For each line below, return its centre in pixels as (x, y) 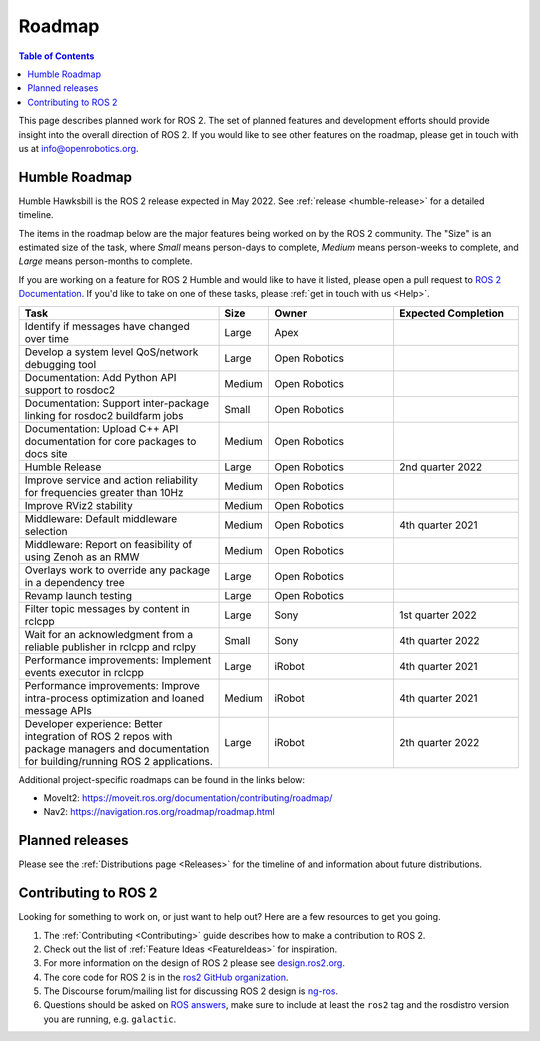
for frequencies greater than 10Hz (104, 492)
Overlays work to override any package (117, 570)
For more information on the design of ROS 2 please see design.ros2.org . (194, 963)
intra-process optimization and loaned (114, 698)
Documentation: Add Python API (100, 377)
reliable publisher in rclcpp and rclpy (110, 647)
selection (46, 531)
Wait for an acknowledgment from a (109, 634)
